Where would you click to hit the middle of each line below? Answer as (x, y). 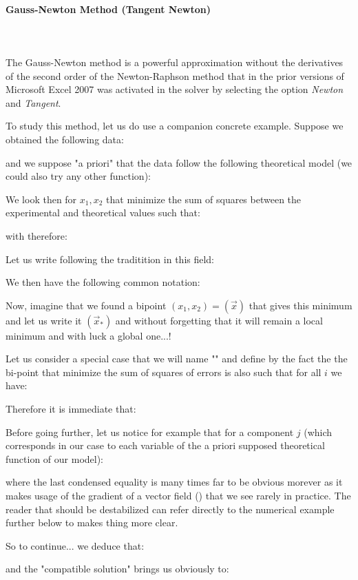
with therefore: (36, 235)
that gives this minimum (301, 305)
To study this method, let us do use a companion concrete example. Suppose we (175, 126)
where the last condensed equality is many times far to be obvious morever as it (174, 482)
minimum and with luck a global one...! (88, 335)
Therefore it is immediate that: (71, 409)
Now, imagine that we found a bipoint (86, 305)
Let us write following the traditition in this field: (110, 259)
